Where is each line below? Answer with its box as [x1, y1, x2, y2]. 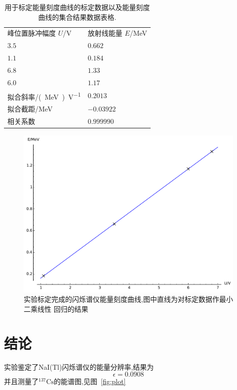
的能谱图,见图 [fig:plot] [54, 376, 126, 387]
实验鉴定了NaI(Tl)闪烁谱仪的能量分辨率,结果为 [4, 361, 154, 372]
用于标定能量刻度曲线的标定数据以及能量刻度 [4, 2, 150, 12]
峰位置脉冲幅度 [7, 28, 56, 38]
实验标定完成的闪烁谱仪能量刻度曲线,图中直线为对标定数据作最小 [24, 294, 233, 304]
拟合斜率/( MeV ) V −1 [7, 90, 81, 102]
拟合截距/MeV [7, 104, 53, 114]
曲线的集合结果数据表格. [38, 11, 117, 22]
